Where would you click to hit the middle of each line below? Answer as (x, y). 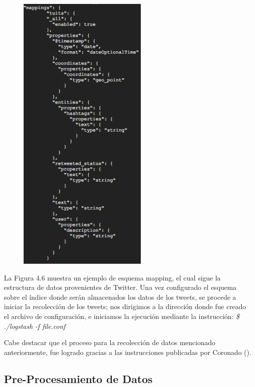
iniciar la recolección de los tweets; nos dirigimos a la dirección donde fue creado (125, 306)
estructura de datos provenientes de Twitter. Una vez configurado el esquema (120, 287)
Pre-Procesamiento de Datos (78, 378)
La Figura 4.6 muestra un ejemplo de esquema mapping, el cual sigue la (112, 277)
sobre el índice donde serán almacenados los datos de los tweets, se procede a (120, 297)
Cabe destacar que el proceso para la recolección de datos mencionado (110, 342)
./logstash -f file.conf (35, 326)
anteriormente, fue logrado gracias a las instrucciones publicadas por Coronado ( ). (128, 352)
